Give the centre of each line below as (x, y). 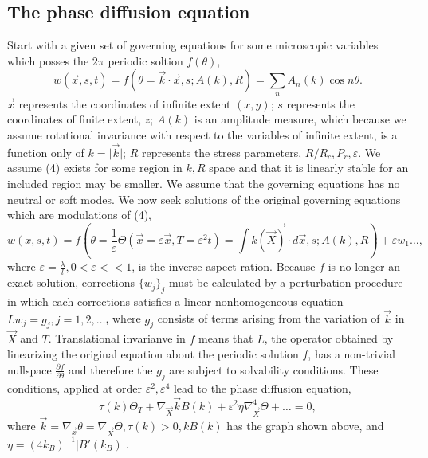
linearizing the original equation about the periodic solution (153, 354)
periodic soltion (145, 60)
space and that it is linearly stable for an (309, 168)
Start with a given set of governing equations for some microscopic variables (193, 45)
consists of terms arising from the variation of (269, 318)
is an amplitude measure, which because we (300, 119)
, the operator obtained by (329, 338)
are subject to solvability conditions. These (274, 369)
